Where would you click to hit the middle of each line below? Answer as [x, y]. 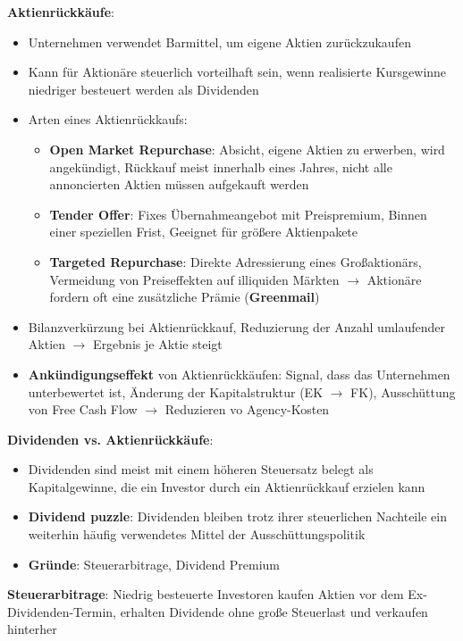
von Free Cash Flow [83, 409]
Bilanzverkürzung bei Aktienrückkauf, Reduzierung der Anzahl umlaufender [236, 326]
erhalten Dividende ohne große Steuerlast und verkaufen [274, 611]
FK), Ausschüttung [403, 391]
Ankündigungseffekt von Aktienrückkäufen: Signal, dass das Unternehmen [239, 374]
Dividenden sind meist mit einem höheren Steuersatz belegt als [201, 469]
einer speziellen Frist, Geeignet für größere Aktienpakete [204, 232]
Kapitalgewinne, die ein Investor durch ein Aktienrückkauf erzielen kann [227, 486]
